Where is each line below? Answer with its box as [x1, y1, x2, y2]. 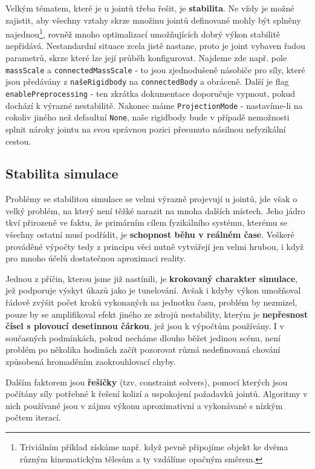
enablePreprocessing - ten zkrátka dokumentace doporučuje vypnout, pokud [5, 87, 296, 99]
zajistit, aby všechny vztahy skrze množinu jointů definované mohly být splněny [5, 13, 301, 26]
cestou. [5, 134, 31, 147]
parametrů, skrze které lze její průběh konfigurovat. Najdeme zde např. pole [5, 51, 287, 64]
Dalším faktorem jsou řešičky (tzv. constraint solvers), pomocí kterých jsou [5, 375, 288, 388]
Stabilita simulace [5, 164, 119, 183]
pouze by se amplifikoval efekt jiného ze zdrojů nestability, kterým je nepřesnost [5, 307, 308, 320]
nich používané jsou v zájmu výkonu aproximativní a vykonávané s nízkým [5, 399, 283, 412]
